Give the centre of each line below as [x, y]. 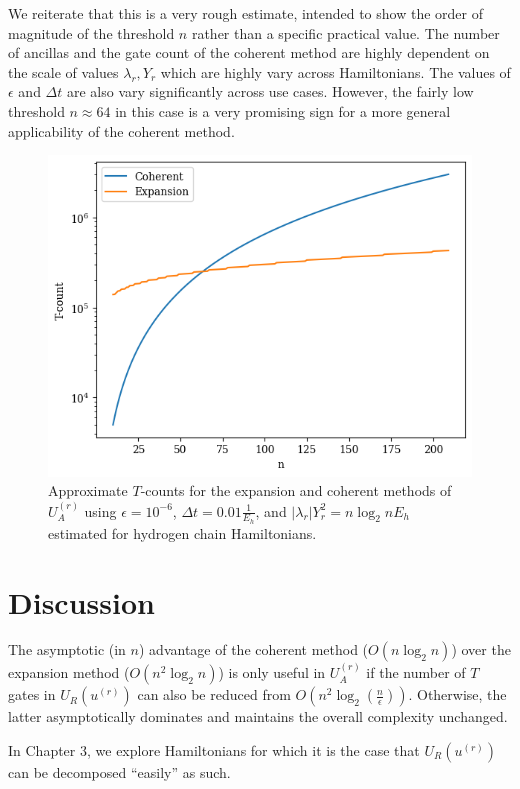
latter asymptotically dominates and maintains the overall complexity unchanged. [258, 716]
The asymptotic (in [67, 649]
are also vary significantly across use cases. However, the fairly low [270, 91]
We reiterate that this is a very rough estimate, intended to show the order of [245, 13]
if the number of [416, 672]
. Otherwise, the [457, 694]
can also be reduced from [214, 694]
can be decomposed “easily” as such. [119, 771]
